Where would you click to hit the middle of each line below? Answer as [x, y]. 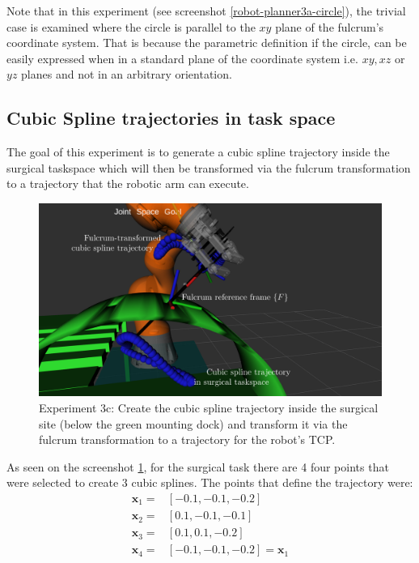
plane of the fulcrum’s [330, 26]
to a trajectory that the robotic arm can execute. [128, 183]
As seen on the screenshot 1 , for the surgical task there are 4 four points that [198, 466]
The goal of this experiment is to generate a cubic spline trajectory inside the [198, 152]
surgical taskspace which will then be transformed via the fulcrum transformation [209, 167]
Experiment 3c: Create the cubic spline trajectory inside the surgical [209, 408]
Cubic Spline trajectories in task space [171, 118]
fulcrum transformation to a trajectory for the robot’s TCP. [187, 439]
